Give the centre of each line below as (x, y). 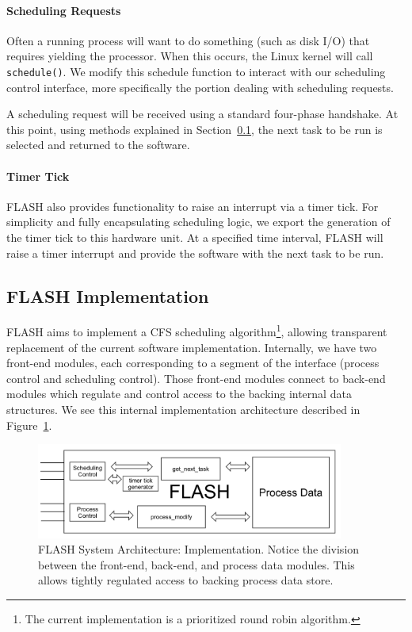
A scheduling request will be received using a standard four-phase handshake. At (202, 114)
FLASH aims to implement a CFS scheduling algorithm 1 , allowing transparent (197, 331)
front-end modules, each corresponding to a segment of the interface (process (193, 363)
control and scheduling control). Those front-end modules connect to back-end (196, 378)
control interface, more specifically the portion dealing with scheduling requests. (200, 87)
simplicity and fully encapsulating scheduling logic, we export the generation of (198, 222)
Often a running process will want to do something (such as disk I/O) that (188, 40)
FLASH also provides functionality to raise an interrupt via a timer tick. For (193, 206)
